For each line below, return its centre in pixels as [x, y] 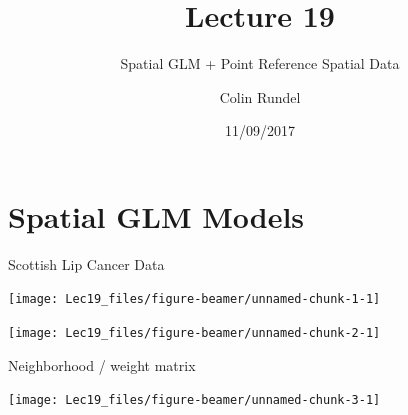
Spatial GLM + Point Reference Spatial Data [260, 63]
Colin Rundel [260, 96]
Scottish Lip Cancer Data [86, 263]
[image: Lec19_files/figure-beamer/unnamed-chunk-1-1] [194, 299]
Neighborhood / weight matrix [102, 364]
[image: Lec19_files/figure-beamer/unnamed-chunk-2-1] [194, 333]
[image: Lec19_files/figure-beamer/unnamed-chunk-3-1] [194, 400]
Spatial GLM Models [156, 215]
